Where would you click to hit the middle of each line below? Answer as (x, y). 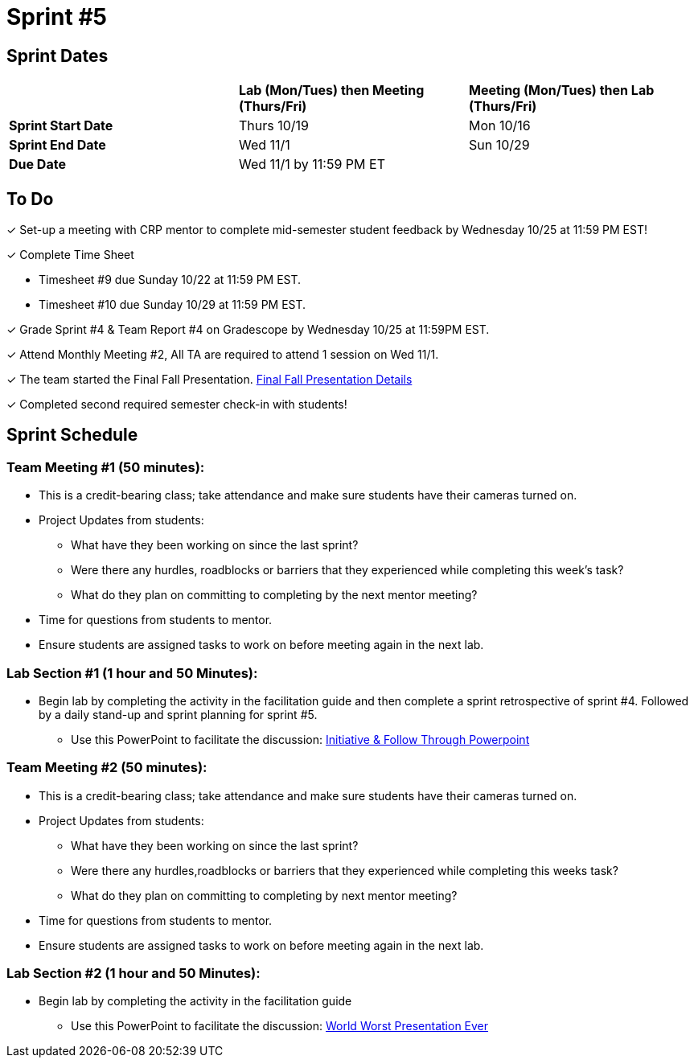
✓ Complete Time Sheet (70, 255)
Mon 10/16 (499, 126)
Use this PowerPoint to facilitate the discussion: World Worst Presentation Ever (280, 1026)
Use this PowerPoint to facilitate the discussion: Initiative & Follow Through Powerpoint (300, 739)
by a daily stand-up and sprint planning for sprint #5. (178, 714)
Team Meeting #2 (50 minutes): (107, 768)
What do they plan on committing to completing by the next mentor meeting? (274, 595)
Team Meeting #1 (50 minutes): (106, 467)
